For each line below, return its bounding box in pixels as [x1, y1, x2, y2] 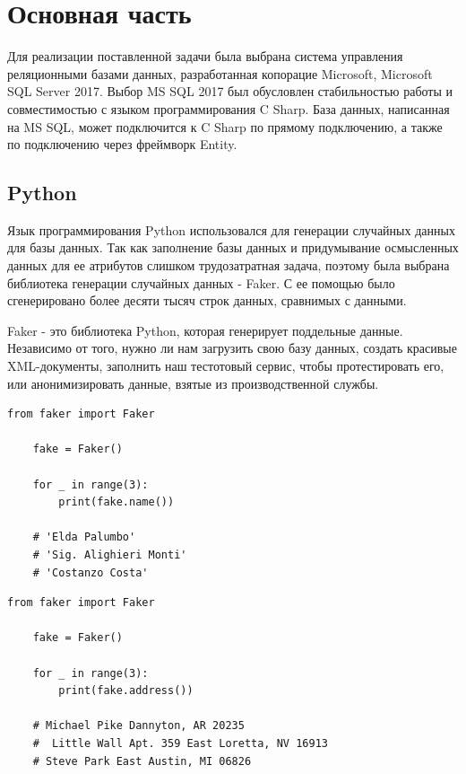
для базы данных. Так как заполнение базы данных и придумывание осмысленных [7, 238, 459, 257]
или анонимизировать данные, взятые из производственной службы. [7, 374, 379, 392]
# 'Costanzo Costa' [32, 566, 149, 579]
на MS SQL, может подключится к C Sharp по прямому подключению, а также [7, 117, 443, 136]
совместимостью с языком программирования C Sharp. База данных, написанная [7, 99, 450, 118]
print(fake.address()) [58, 684, 194, 698]
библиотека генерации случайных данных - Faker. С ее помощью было [7, 273, 395, 292]
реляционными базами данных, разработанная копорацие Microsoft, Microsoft [7, 64, 433, 83]
